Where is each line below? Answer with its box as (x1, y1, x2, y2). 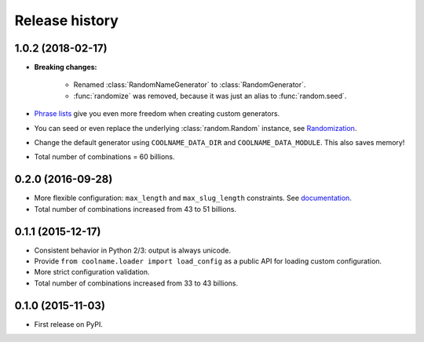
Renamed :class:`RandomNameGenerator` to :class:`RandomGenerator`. (73, 80, 306, 89)
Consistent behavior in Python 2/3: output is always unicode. (34, 246, 232, 255)
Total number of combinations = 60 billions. (34, 152, 176, 162)
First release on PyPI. (34, 319, 104, 329)
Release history (14, 12, 119, 29)
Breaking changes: (34, 63, 97, 72)
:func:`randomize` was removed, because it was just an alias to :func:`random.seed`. (73, 91, 347, 100)
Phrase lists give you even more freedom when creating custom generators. (34, 109, 280, 118)
